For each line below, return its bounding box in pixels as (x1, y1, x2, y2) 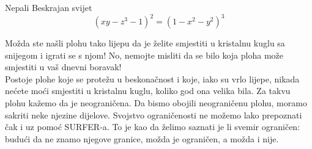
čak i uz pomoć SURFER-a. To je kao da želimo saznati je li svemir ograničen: (5, 120, 300, 133)
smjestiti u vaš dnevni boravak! (5, 60, 122, 73)
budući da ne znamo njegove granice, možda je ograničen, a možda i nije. (5, 132, 279, 145)
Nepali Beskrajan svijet (5, 1, 92, 13)
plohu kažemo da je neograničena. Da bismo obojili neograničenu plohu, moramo (5, 96, 307, 109)
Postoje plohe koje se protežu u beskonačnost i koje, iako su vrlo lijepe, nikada (5, 72, 300, 85)
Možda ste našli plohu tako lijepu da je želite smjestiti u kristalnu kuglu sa (5, 37, 285, 49)
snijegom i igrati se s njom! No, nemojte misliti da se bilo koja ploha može (5, 48, 283, 61)
